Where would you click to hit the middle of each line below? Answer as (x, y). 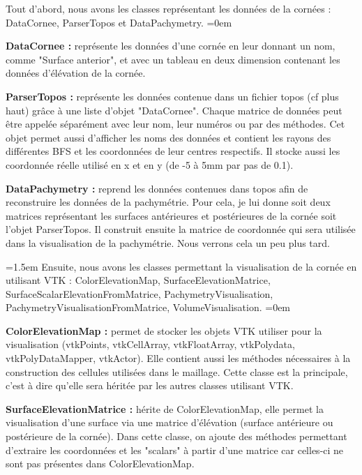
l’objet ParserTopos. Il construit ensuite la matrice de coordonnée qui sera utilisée (181, 229)
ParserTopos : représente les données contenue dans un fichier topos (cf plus (172, 96)
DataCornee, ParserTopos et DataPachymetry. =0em (119, 22)
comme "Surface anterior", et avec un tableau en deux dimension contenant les (173, 59)
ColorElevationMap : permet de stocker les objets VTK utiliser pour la (164, 330)
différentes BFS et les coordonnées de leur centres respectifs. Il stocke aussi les (173, 151)
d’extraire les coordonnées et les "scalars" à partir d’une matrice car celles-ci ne (175, 450)
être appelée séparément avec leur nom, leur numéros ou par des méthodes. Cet (175, 124)
